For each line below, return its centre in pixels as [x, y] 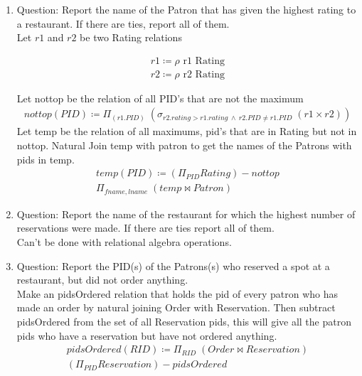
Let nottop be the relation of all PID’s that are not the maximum [160, 98]
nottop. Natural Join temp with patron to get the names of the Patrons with [184, 145]
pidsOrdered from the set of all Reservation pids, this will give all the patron [184, 321]
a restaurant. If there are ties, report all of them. [123, 23]
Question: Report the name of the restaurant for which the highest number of [186, 214]
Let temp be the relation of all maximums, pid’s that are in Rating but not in [187, 131]
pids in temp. [46, 159]
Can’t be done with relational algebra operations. [124, 241]
